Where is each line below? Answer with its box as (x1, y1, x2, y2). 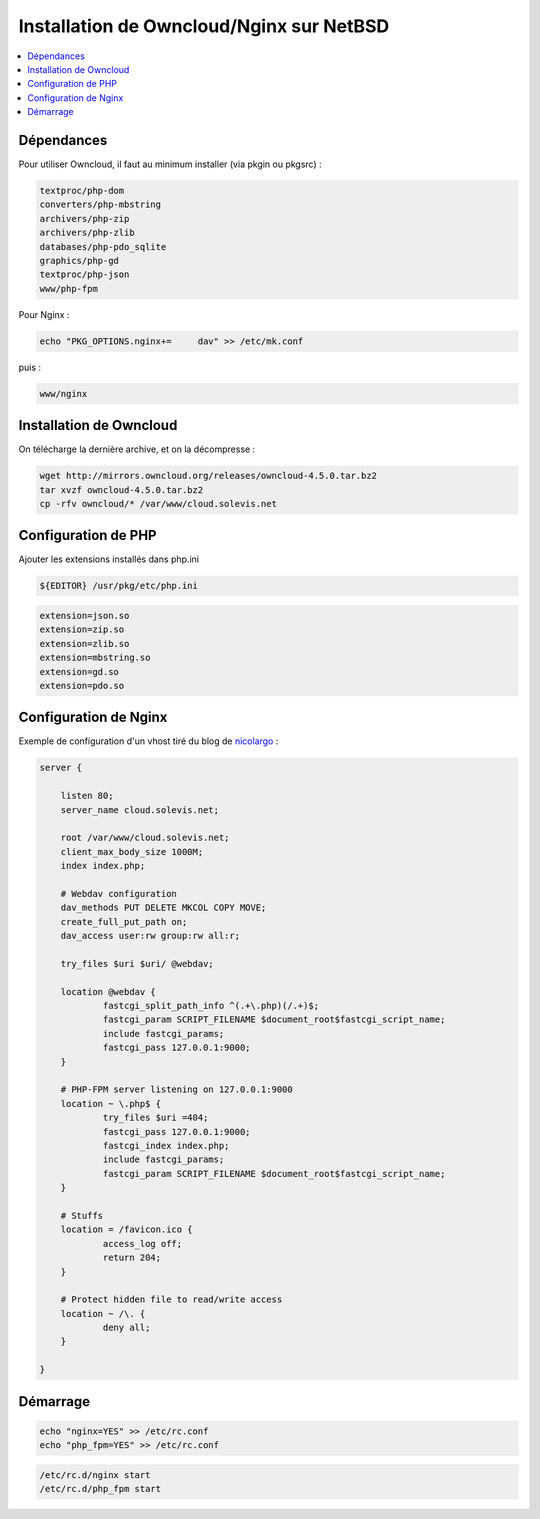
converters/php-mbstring (39, 199, 162, 210)
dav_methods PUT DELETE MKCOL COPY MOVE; (60, 902, 267, 914)
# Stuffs (60, 1210, 104, 1221)
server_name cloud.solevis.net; (60, 804, 220, 815)
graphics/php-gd (39, 255, 120, 266)
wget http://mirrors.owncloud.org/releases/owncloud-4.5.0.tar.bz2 (39, 470, 378, 482)
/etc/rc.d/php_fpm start (39, 1483, 162, 1495)
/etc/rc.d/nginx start (39, 1469, 151, 1480)
